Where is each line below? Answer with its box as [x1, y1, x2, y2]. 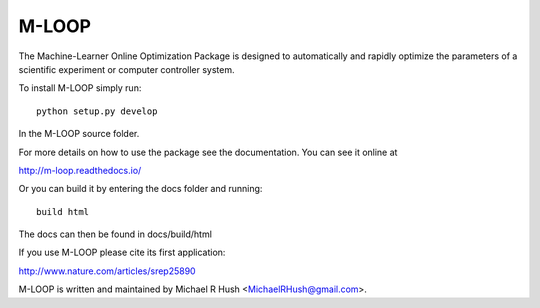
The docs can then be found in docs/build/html [18, 228, 212, 240]
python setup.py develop [36, 105, 158, 117]
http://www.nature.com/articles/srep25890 [18, 265, 196, 277]
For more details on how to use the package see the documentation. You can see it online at [18, 146, 398, 158]
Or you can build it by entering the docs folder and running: [18, 183, 263, 195]
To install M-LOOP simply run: [18, 82, 142, 94]
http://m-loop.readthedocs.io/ [18, 164, 142, 176]
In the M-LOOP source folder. [18, 128, 140, 140]
